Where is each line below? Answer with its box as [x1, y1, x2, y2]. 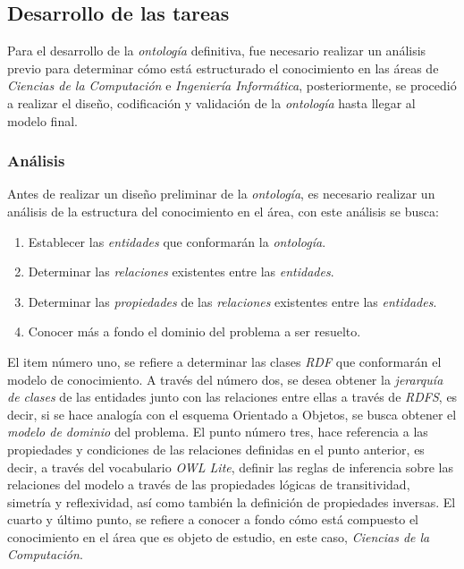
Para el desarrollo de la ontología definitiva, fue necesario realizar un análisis [7, 41, 426, 60]
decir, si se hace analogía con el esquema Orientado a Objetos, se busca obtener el [7, 404, 457, 423]
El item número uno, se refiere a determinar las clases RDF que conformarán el [7, 352, 442, 370]
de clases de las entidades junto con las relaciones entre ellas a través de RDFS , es [7, 387, 458, 406]
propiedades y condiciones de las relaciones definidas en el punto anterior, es [7, 439, 425, 458]
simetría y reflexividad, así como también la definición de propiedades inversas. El [7, 492, 456, 511]
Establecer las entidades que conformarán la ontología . [28, 232, 326, 251]
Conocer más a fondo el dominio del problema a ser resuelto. [28, 322, 361, 341]
